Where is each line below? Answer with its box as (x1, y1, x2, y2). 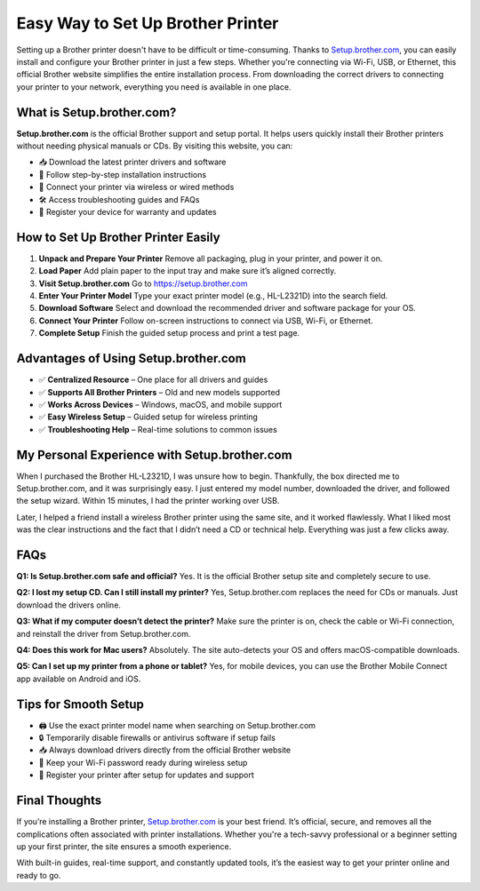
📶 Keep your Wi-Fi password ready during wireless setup (38, 757, 248, 768)
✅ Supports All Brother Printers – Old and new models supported (38, 386, 280, 397)
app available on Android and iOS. (16, 673, 141, 684)
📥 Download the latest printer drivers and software (38, 156, 227, 168)
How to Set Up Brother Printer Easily (16, 229, 221, 244)
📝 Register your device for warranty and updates (38, 206, 217, 217)
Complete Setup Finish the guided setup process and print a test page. (38, 328, 300, 338)
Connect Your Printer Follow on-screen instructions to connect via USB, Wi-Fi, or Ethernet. (38, 315, 373, 326)
